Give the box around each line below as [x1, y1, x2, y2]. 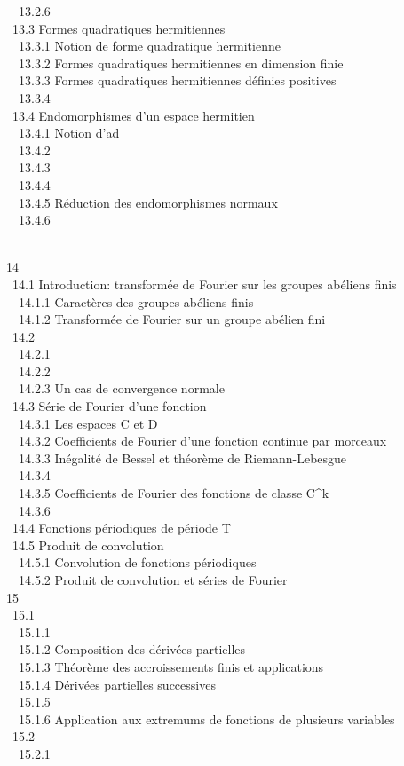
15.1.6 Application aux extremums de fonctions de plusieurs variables [18, 709, 395, 728]
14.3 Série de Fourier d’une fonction [12, 397, 207, 415]
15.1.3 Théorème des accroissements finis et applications [18, 657, 324, 675]
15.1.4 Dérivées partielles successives [18, 675, 216, 693]
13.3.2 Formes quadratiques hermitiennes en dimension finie [18, 53, 344, 72]
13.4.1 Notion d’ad [18, 123, 120, 142]
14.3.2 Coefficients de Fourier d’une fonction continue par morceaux [18, 431, 387, 450]
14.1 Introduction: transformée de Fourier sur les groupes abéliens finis [12, 274, 397, 293]
